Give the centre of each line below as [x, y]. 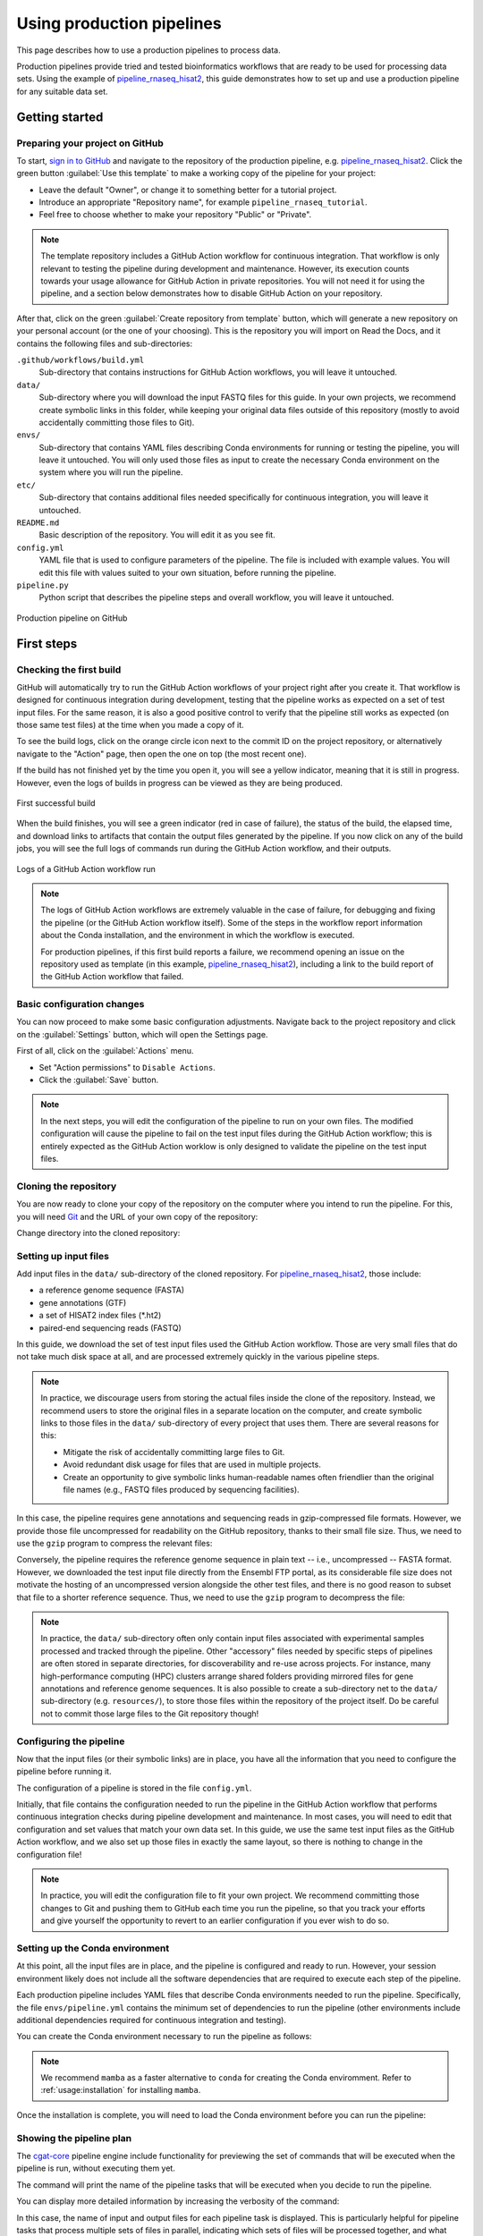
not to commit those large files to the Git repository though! [150, 1714]
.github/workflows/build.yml [80, 360]
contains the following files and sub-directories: [105, 343]
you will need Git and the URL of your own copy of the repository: [137, 1216]
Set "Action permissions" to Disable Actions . [127, 1067]
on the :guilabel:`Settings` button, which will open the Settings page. [142, 1034]
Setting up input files [63, 1256]
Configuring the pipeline [71, 1741]
